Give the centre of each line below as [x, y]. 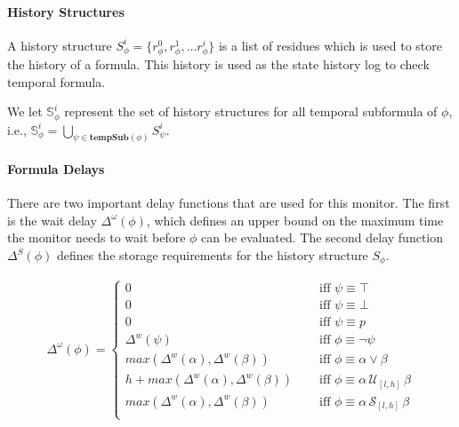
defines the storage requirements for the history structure [212, 255]
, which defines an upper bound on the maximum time [295, 220]
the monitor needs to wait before [97, 237]
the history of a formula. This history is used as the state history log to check [218, 63]
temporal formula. [56, 81]
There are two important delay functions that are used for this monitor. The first [229, 203]
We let [25, 111]
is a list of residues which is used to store [330, 45]
